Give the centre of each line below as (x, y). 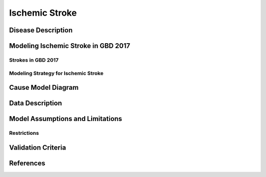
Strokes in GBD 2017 (34, 60)
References (27, 163)
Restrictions (24, 133)
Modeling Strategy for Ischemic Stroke (56, 73)
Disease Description (41, 30)
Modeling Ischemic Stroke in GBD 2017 (70, 46)
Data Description (36, 103)
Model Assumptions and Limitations (66, 119)
